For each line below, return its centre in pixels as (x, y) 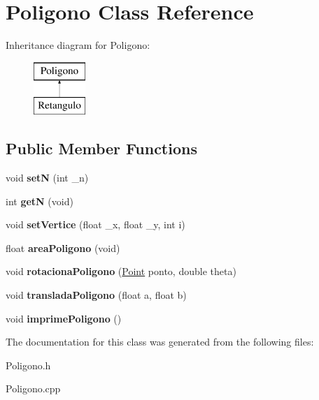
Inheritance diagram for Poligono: (78, 45)
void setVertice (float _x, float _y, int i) (95, 224)
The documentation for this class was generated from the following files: (160, 342)
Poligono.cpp (33, 388)
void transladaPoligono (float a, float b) (96, 295)
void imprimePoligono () (64, 318)
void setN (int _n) (47, 178)
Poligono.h (28, 365)
